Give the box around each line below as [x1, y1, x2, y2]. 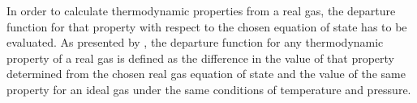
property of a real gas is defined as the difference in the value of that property [6, 49, 395, 66]
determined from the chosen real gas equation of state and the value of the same [6, 65, 406, 82]
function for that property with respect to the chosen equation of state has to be [6, 18, 407, 35]
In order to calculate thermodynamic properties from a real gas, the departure [6, 2, 396, 19]
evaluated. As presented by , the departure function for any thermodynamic [6, 34, 384, 51]
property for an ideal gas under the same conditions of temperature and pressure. [6, 80, 411, 97]
